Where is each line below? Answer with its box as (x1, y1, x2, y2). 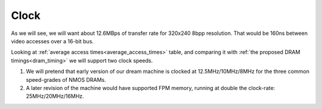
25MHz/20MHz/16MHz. (26, 92, 85, 100)
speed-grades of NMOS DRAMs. (26, 76, 107, 83)
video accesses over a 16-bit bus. (11, 37, 94, 44)
